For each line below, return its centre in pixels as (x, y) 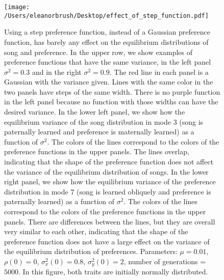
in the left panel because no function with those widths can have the (111, 102)
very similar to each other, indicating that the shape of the (96, 231)
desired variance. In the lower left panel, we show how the (95, 112)
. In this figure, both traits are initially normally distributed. (113, 272)
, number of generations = (165, 261)
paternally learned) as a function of (59, 201)
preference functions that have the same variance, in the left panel (108, 62)
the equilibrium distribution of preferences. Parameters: (91, 251)
